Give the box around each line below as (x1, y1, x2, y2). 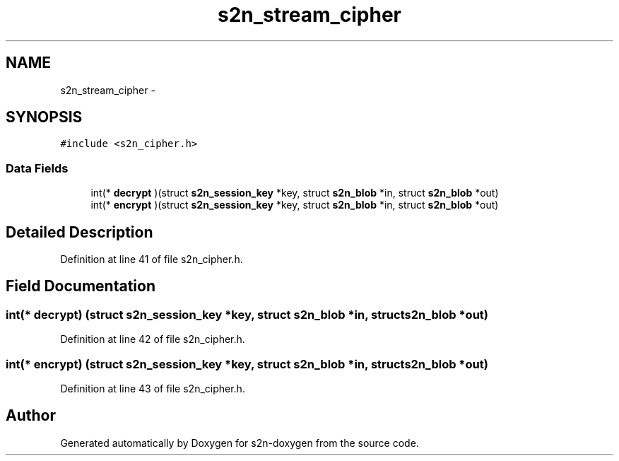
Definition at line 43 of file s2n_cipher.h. (60, 383, 245, 395)
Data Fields (6, 161, 69, 175)
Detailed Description (6, 223, 153, 241)
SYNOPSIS (6, 108, 83, 127)
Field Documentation (6, 277, 155, 296)
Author (6, 407, 56, 425)
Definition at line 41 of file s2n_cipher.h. (60, 253, 243, 266)
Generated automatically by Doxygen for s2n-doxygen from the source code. (60, 436, 419, 449)
